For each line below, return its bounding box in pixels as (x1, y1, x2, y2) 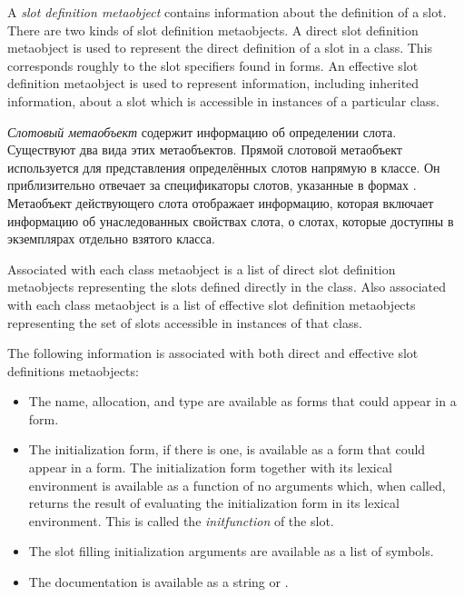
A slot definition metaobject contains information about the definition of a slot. (7, 3, 447, 21)
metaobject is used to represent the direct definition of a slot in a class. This (7, 38, 433, 57)
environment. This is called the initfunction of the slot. (28, 511, 334, 530)
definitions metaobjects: (7, 361, 139, 380)
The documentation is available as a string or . (28, 572, 289, 592)
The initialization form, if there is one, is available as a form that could (28, 440, 426, 459)
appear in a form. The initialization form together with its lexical (28, 458, 392, 477)
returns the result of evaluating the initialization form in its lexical (28, 493, 400, 512)
